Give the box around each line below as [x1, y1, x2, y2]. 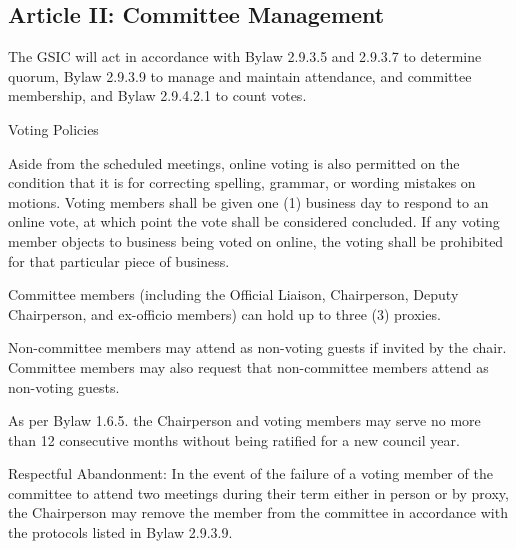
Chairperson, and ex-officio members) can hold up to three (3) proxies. [8, 303, 441, 324]
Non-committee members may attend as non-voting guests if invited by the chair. [8, 337, 507, 358]
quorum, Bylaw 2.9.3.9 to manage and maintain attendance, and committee [8, 65, 472, 86]
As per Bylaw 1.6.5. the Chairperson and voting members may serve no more [8, 410, 481, 431]
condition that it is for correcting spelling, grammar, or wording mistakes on [8, 172, 476, 193]
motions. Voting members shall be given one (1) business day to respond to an [8, 191, 489, 212]
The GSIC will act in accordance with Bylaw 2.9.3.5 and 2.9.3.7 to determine [8, 46, 482, 67]
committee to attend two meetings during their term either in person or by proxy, [8, 482, 509, 503]
